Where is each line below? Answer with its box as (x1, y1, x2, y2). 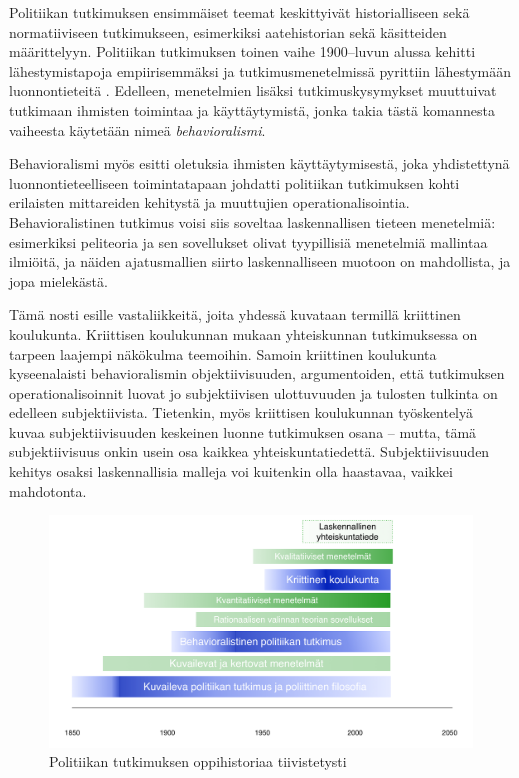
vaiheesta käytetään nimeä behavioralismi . (9, 119, 266, 140)
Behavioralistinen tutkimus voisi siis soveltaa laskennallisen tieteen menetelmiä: (9, 211, 496, 232)
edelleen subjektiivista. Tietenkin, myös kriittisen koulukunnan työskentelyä (9, 402, 474, 423)
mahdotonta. (9, 480, 87, 501)
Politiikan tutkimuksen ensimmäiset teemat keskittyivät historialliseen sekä (9, 2, 470, 22)
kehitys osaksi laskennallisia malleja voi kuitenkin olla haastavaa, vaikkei (9, 461, 453, 482)
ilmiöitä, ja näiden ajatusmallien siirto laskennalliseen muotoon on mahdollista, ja (9, 251, 511, 272)
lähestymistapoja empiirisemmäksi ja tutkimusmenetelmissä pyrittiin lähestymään (9, 60, 511, 81)
